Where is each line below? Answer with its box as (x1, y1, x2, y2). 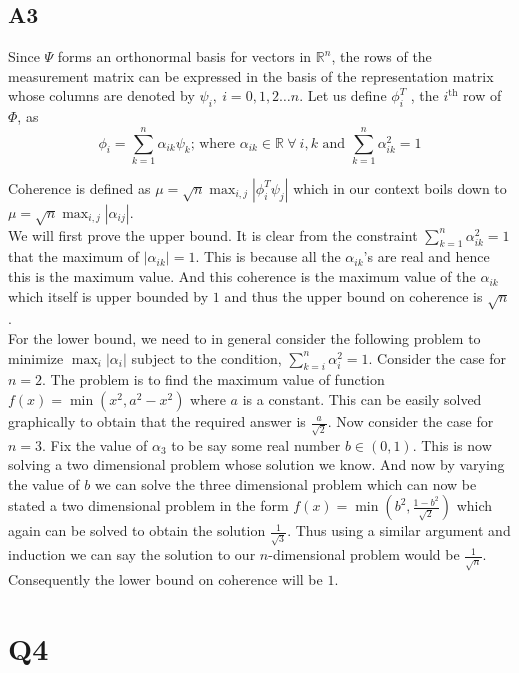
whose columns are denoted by (8, 85, 195, 106)
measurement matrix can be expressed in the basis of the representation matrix (8, 65, 494, 86)
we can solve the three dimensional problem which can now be (94, 473, 477, 494)
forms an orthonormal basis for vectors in (57, 46, 312, 67)
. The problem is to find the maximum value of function (42, 369, 385, 390)
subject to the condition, (131, 347, 282, 368)
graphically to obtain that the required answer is (8, 411, 306, 431)
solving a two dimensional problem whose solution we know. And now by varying (8, 454, 505, 475)
